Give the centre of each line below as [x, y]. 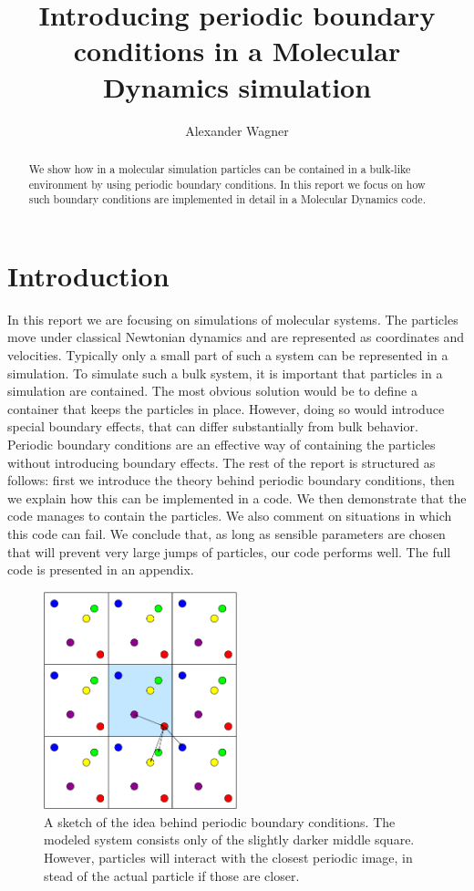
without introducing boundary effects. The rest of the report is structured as [222, 462]
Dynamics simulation [237, 86]
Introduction [88, 275]
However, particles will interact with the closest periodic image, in [228, 858]
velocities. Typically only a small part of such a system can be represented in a [228, 354]
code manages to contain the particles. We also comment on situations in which [230, 516]
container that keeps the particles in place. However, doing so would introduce [226, 408]
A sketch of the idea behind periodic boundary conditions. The [220, 821]
